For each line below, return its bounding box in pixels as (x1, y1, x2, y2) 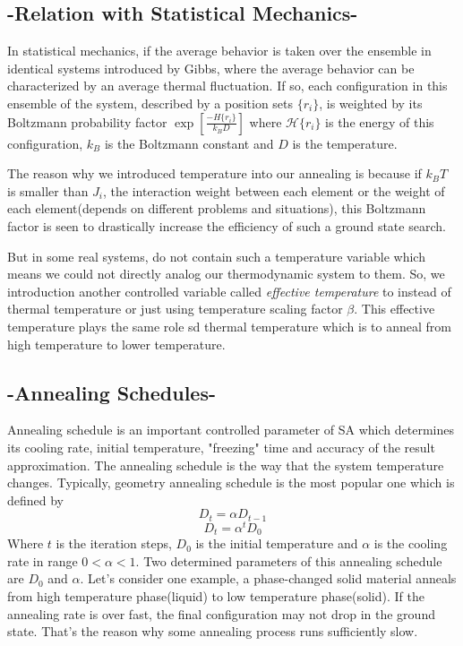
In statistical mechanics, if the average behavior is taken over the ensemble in (7, 41, 432, 60)
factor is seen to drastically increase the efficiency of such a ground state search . (7, 216, 446, 235)
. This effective (354, 299, 435, 318)
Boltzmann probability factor (7, 112, 167, 131)
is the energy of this (325, 112, 434, 131)
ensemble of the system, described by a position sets (7, 93, 294, 112)
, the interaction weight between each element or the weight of (103, 181, 445, 200)
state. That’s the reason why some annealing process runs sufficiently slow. (7, 622, 418, 641)
